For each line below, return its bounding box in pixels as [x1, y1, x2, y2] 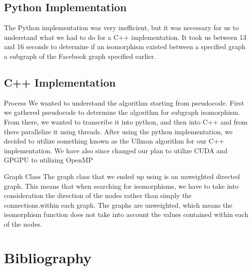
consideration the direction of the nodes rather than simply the [4, 190, 192, 200]
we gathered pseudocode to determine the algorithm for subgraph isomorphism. [4, 107, 240, 117]
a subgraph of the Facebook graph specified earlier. [4, 51, 156, 61]
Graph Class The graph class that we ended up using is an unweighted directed [4, 171, 240, 181]
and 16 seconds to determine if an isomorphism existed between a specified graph [4, 41, 246, 52]
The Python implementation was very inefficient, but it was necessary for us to [4, 22, 239, 33]
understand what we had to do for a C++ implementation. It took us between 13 [4, 32, 247, 42]
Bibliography [4, 247, 92, 267]
